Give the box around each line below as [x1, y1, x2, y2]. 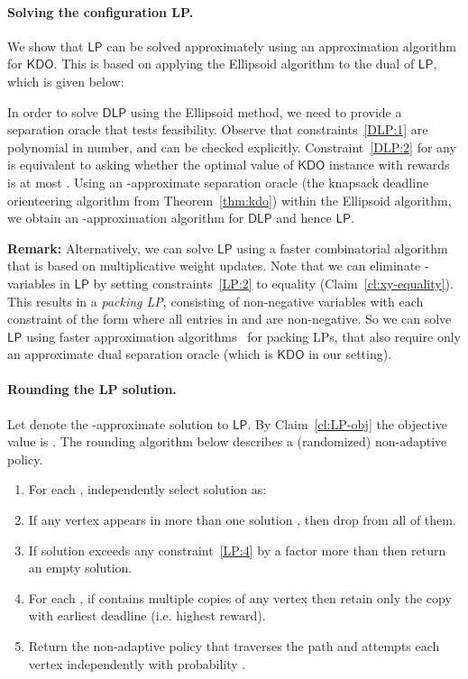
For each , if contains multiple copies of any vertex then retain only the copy [28, 588, 452, 607]
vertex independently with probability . [28, 654, 246, 673]
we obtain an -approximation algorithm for [7, 208, 244, 227]
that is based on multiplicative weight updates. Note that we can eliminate [7, 256, 421, 275]
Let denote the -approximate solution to [7, 414, 229, 433]
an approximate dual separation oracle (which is [7, 344, 273, 363]
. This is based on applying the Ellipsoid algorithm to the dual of [53, 54, 415, 73]
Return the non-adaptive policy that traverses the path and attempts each [28, 637, 440, 656]
